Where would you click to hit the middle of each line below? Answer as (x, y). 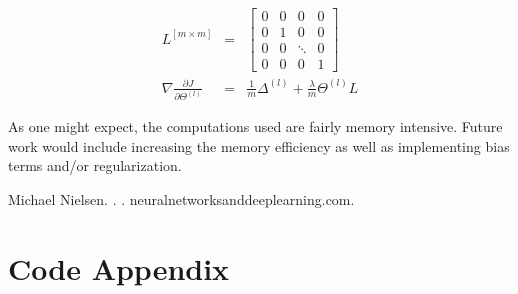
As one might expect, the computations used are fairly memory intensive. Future (255, 126)
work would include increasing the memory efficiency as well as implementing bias (259, 145)
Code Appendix (119, 267)
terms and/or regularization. (95, 165)
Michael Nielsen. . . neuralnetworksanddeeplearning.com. (181, 199)
